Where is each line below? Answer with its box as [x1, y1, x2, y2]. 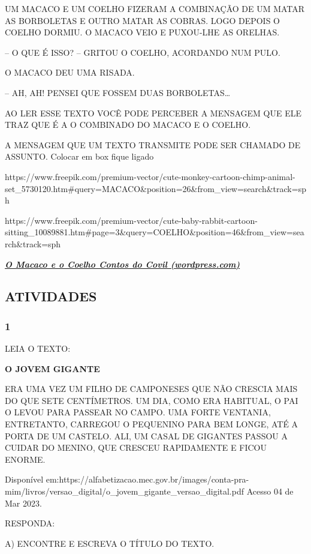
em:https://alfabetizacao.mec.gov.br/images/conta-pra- [46, 473, 249, 486]
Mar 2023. [5, 496, 42, 509]
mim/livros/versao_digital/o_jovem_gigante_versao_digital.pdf [5, 485, 244, 498]
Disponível [5, 473, 44, 486]
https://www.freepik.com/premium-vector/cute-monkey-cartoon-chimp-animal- [5, 170, 295, 182]
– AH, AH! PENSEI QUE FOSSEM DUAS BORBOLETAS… [5, 86, 231, 98]
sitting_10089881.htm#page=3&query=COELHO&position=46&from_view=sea [5, 226, 304, 238]
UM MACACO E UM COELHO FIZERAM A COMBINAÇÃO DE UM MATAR [5, 2, 305, 14]
